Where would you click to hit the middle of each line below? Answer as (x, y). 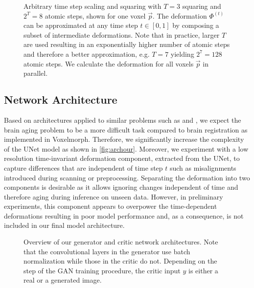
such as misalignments (203, 167)
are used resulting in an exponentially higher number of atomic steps (127, 44)
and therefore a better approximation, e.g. (87, 54)
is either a (203, 270)
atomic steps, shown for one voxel (95, 15)
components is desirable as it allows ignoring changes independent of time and (121, 187)
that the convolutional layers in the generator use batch (107, 251)
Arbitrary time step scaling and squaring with (92, 6)
